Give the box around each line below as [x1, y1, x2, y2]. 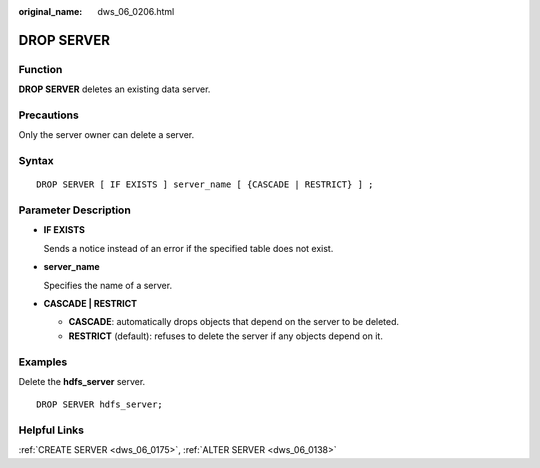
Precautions [18, 108, 79, 122]
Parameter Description [18, 203, 132, 217]
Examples [18, 355, 68, 369]
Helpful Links [18, 423, 85, 437]
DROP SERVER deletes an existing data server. [18, 83, 211, 95]
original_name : [18, 6, 83, 17]
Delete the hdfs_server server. [18, 375, 146, 387]
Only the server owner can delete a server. [18, 129, 195, 141]
